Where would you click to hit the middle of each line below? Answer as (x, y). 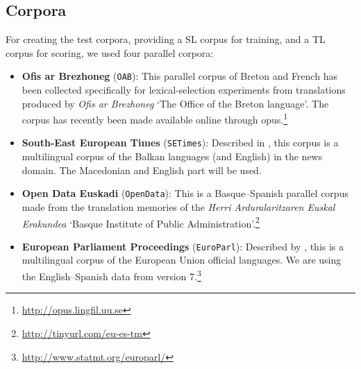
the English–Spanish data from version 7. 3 (111, 275)
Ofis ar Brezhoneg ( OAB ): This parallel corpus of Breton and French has (179, 76)
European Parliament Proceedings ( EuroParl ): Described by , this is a (183, 246)
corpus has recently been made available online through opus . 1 (155, 118)
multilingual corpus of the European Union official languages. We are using (182, 260)
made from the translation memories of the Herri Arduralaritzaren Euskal (178, 206)
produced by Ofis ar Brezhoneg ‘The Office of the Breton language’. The (175, 103)
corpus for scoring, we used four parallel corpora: (110, 52)
